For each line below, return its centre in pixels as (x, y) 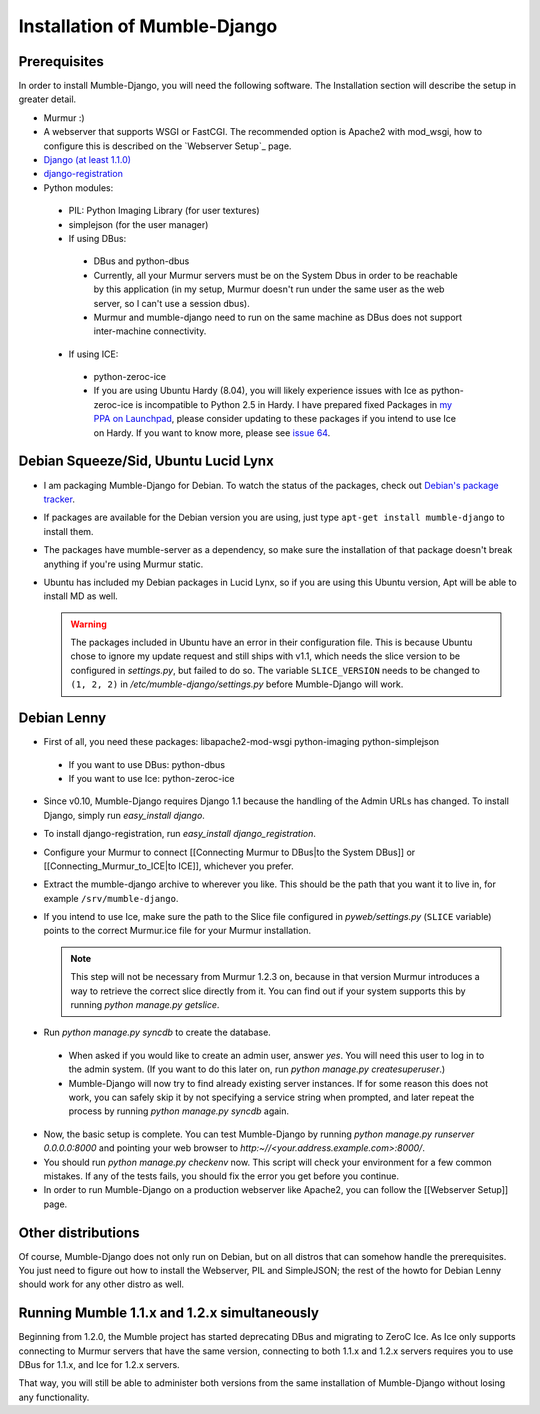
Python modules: (78, 187)
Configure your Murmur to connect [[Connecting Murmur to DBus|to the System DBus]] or (229, 852)
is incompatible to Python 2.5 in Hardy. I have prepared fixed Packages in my (294, 404)
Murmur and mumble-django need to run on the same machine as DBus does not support (278, 317)
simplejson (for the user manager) (138, 224)
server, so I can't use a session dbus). (171, 303)
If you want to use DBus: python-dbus (146, 764)
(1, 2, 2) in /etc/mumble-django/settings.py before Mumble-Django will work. (237, 684)
